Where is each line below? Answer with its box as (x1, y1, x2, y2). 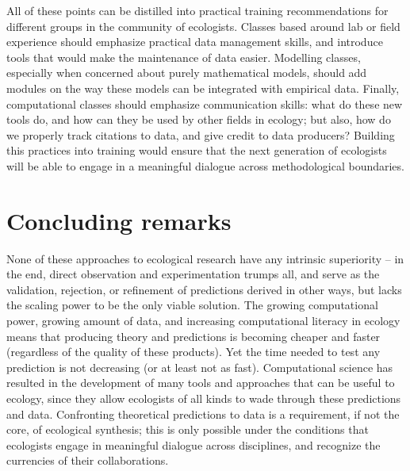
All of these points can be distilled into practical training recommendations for (6, 2, 389, 18)
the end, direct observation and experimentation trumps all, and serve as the (6, 266, 380, 282)
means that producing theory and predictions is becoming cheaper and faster (6, 327, 381, 344)
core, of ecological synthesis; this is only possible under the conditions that (6, 421, 369, 438)
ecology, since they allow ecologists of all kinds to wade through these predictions (6, 390, 401, 406)
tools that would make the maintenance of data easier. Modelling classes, (6, 48, 361, 65)
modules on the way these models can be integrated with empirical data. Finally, (6, 79, 400, 96)
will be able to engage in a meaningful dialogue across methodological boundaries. (6, 157, 404, 174)
